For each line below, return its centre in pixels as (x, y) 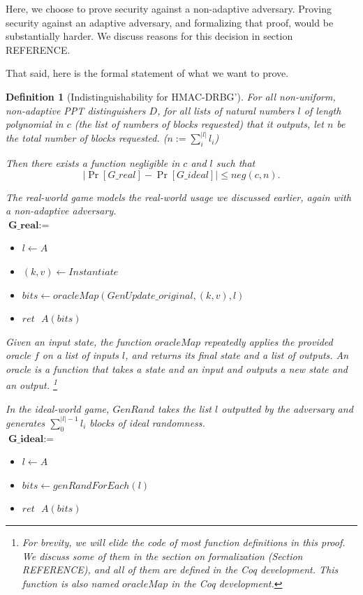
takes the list (185, 408)
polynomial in (35, 124)
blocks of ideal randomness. (147, 422)
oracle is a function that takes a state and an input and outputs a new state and (177, 368)
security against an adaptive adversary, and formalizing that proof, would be (170, 22)
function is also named (70, 583)
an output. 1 (31, 384)
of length (323, 110)
